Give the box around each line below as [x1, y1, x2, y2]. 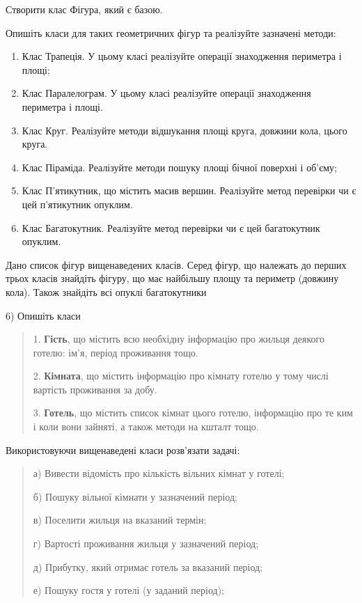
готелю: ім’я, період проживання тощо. [33, 345, 198, 359]
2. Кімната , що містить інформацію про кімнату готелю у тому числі [33, 368, 329, 383]
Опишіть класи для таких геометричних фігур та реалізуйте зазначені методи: [6, 25, 336, 40]
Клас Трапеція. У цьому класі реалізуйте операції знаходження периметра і [22, 49, 342, 63]
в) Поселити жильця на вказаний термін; [33, 512, 207, 527]
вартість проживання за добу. [33, 382, 157, 396]
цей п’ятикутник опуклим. [22, 196, 133, 211]
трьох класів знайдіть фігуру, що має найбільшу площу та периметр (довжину [6, 271, 339, 285]
